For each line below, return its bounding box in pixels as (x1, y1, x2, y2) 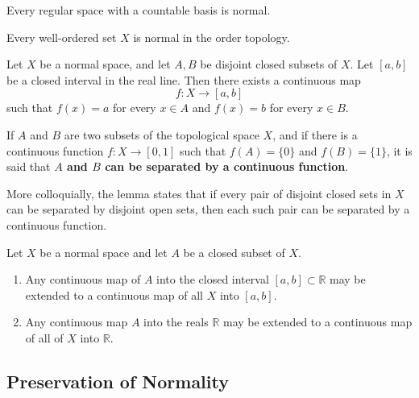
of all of (25, 329, 64, 346)
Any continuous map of (25, 271, 141, 288)
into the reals (143, 313, 209, 330)
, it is (386, 142, 413, 159)
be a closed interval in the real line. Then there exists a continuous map (6, 71, 361, 88)
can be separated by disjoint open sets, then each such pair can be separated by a (6, 201, 410, 218)
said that (6, 158, 51, 175)
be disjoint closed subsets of (200, 56, 338, 73)
